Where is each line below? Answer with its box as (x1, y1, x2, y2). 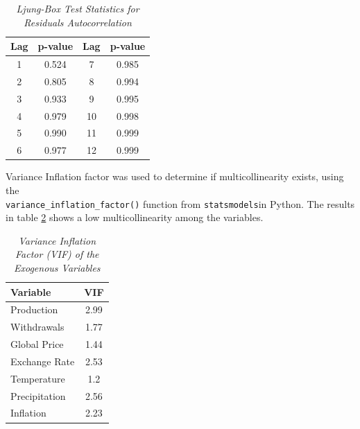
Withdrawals (10, 319, 65, 334)
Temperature (10, 371, 65, 385)
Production (10, 302, 58, 317)
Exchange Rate (10, 353, 75, 368)
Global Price (10, 337, 64, 351)
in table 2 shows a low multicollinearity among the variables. (6, 210, 264, 225)
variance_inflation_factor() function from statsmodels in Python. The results (6, 196, 355, 211)
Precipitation (10, 388, 66, 403)
